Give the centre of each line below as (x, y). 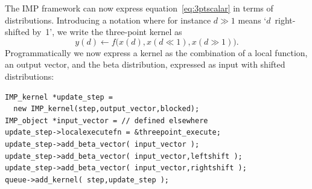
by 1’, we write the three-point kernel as (107, 32)
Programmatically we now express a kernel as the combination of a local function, (156, 52)
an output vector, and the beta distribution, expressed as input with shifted (145, 64)
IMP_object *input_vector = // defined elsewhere (107, 120)
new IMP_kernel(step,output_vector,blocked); (107, 109)
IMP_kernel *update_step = (59, 97)
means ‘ (252, 20)
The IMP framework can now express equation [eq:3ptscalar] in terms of (139, 8)
